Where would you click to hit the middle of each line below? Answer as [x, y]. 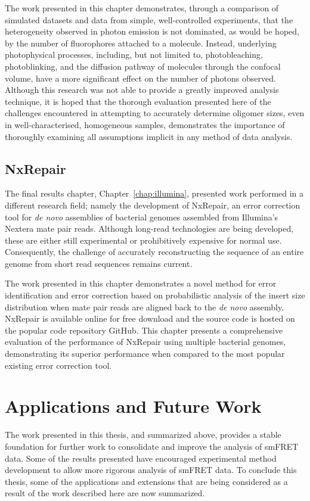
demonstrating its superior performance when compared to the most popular [145, 354]
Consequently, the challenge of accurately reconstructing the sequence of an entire [154, 252]
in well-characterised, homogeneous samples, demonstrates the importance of [145, 124]
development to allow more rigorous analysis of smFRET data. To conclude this [151, 470]
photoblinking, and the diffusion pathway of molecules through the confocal [143, 66]
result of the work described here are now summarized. [105, 493]
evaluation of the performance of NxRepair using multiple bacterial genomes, [145, 342]
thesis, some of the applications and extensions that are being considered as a [146, 481]
